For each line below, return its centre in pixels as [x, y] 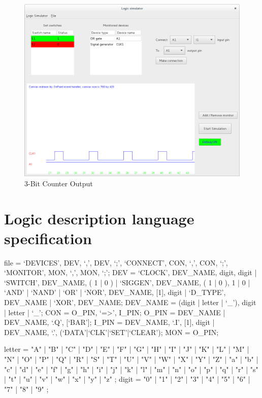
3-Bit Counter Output [59, 183]
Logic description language [99, 218]
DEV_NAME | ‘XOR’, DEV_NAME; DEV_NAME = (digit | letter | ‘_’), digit [130, 302]
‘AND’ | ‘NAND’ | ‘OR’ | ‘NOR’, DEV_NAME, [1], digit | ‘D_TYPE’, [115, 292]
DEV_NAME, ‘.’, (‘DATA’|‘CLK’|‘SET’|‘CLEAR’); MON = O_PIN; [111, 332]
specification [48, 238]
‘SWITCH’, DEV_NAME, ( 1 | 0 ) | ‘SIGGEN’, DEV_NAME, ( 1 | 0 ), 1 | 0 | [127, 282]
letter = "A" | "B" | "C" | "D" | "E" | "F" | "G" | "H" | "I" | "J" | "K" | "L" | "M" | [127, 349]
